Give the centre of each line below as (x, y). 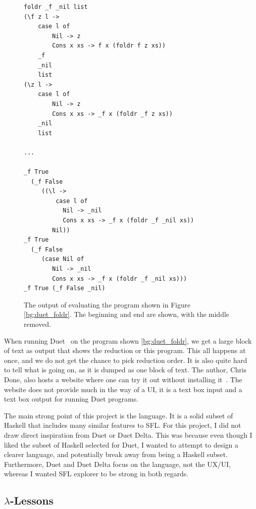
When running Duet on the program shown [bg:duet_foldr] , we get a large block (128, 340)
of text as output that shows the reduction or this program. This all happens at (125, 350)
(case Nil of (63, 259)
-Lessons (32, 500)
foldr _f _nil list (56, 7)
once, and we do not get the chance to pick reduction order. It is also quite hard (126, 360)
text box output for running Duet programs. (71, 399)
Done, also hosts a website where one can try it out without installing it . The (123, 379)
